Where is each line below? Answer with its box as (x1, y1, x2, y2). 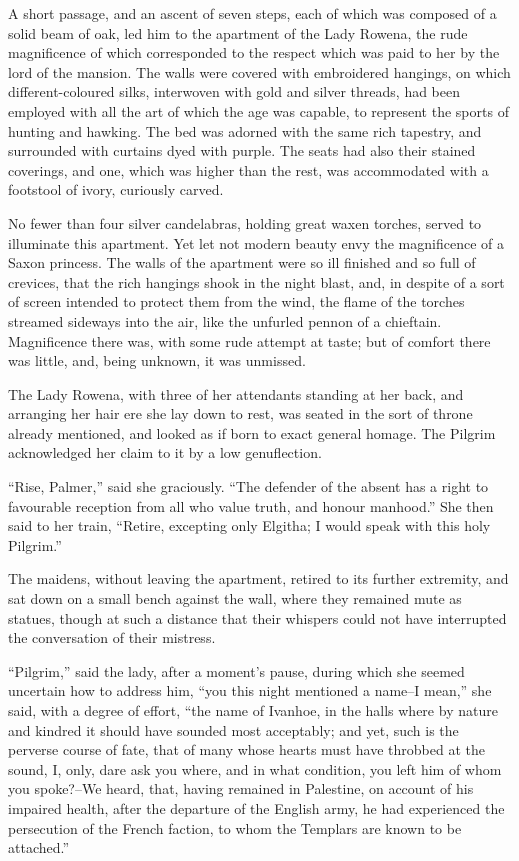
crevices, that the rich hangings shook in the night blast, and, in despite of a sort (8, 271, 505, 292)
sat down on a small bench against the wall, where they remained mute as (8, 588, 462, 609)
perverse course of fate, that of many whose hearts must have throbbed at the (8, 739, 485, 760)
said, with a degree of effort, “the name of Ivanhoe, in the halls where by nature (8, 700, 498, 720)
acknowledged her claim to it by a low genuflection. (8, 442, 322, 463)
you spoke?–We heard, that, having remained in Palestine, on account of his (8, 778, 474, 799)
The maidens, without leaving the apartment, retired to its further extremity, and (8, 568, 509, 589)
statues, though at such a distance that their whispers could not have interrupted (8, 607, 507, 628)
